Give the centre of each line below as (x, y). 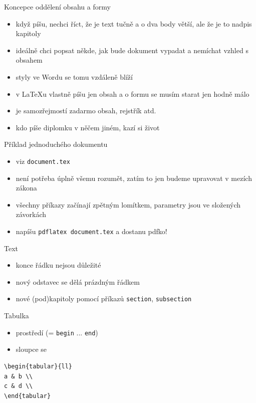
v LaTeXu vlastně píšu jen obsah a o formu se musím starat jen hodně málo (133, 93)
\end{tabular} (28, 396)
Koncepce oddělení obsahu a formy (57, 7)
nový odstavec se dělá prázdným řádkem (78, 281)
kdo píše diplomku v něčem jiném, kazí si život (88, 127)
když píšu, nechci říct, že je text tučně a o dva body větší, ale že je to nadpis (134, 23)
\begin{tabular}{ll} (38, 366)
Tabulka (17, 316)
